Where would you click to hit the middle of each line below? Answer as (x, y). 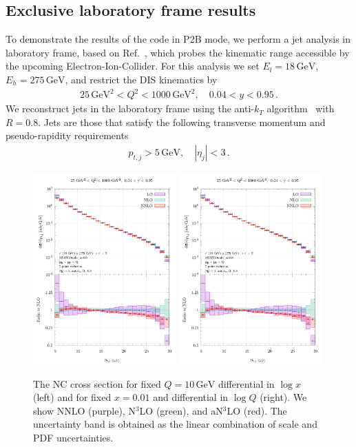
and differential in (191, 397)
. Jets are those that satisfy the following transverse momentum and (182, 122)
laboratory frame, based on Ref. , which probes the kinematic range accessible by (178, 52)
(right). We (283, 397)
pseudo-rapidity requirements (67, 135)
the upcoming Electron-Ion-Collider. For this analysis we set (133, 66)
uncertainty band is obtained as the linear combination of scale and (175, 424)
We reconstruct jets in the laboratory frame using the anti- (130, 108)
